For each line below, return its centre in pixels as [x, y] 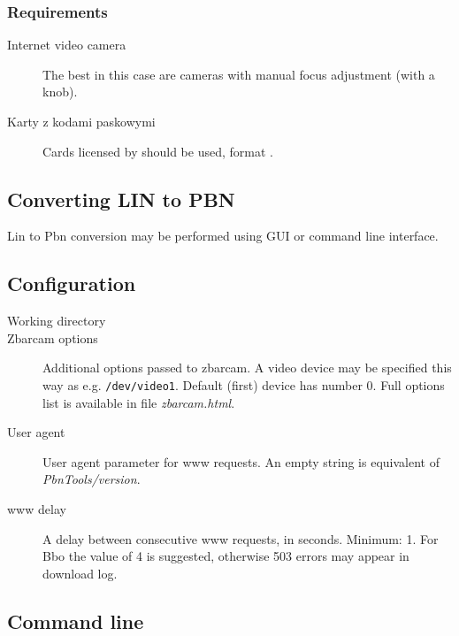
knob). [60, 92]
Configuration [72, 284]
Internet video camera [67, 45]
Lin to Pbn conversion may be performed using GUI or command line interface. [223, 236]
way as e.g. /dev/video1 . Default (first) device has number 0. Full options [244, 384]
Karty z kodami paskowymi [81, 121]
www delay [37, 509]
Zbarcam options [53, 337]
